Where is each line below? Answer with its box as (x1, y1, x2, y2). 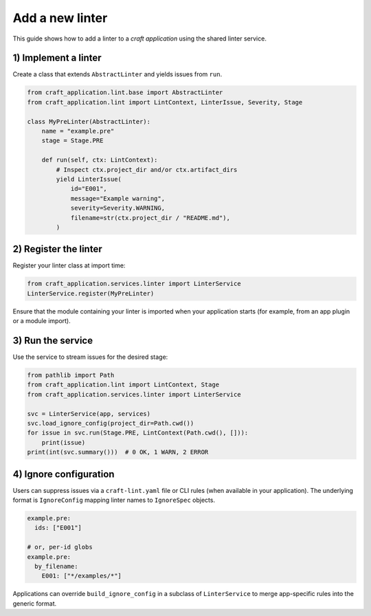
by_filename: (34, 562, 78, 570)
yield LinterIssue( (56, 175, 122, 183)
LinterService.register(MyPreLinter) (27, 289, 155, 297)
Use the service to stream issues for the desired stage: (12, 353, 168, 361)
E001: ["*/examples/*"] (41, 572, 122, 580)
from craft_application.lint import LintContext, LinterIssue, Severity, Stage (27, 98, 303, 106)
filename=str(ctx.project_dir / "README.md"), (70, 214, 230, 221)
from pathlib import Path (27, 371, 115, 379)
